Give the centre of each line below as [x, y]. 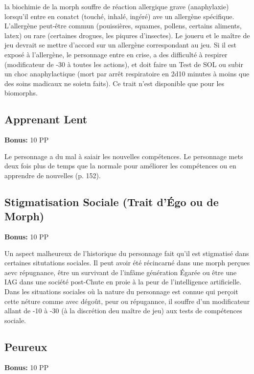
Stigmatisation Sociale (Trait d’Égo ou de [112, 201]
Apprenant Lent [46, 119]
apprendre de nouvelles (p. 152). [53, 175]
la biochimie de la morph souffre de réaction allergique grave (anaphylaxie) [117, 6]
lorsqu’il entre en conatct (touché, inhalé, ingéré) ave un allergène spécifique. [119, 16]
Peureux [26, 346]
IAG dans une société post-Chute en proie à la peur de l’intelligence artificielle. [123, 282]
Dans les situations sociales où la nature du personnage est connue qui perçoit [121, 292]
